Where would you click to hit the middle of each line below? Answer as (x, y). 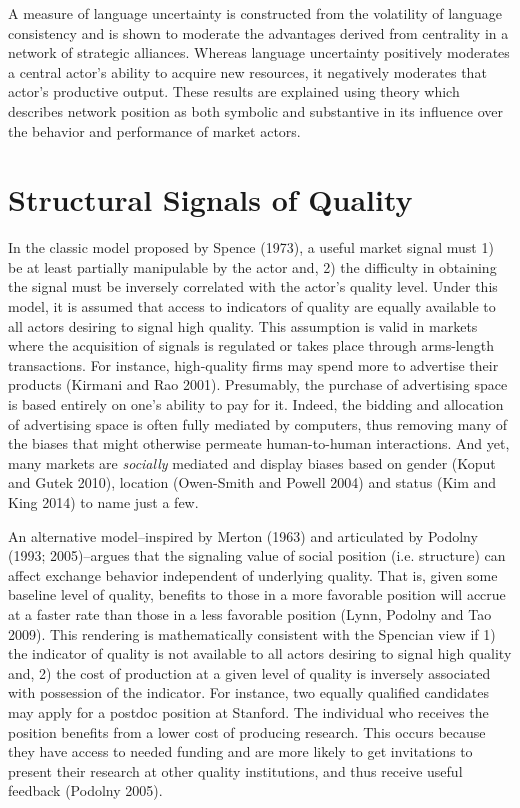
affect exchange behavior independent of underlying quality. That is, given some (253, 574)
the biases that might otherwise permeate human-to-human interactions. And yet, (259, 443)
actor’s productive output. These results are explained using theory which (234, 91)
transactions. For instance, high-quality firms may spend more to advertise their (253, 364)
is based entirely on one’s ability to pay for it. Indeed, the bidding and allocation (256, 404)
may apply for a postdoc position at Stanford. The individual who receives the (248, 711)
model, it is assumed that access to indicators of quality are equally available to (252, 306)
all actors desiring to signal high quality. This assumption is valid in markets (243, 325)
